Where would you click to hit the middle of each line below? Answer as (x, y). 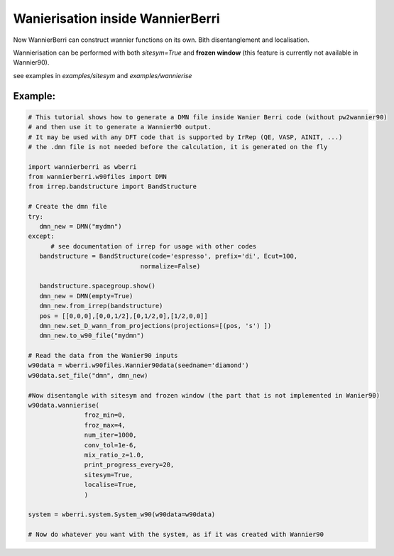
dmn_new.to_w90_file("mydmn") (92, 336)
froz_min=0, (105, 415)
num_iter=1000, (111, 435)
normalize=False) (170, 266)
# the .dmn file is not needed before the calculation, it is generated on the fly (178, 147)
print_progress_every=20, (129, 465)
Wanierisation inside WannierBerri (116, 18)
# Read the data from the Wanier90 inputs (103, 356)
